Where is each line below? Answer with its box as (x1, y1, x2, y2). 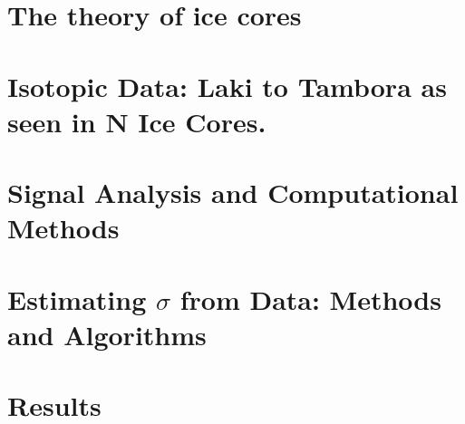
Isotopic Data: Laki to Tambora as (7, 67, 447, 104)
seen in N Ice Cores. (7, 102, 266, 140)
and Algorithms (7, 315, 207, 352)
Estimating (7, 280, 147, 317)
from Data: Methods (179, 280, 441, 317)
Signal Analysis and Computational (7, 174, 459, 211)
